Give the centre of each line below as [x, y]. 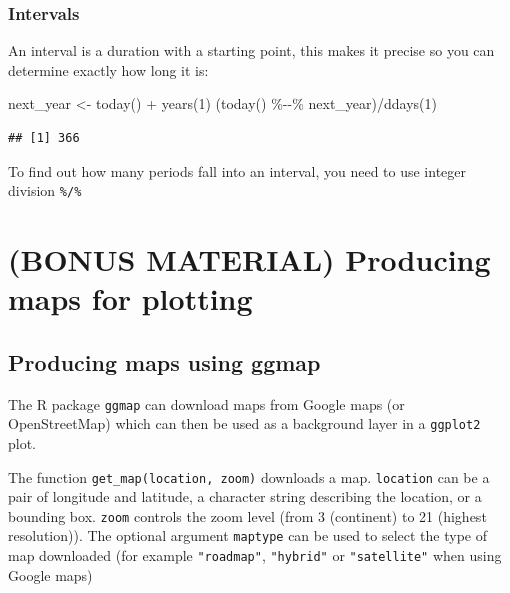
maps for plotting [130, 298]
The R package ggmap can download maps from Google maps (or [206, 403]
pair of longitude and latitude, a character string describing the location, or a [245, 496]
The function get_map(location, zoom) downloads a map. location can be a [249, 476]
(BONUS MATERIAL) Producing [249, 259]
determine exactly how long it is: [108, 69]
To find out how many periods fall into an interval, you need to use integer [237, 170]
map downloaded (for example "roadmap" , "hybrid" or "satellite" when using [255, 555]
